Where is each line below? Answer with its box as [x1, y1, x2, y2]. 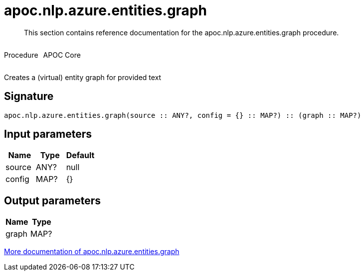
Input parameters [4, 128, 92, 141]
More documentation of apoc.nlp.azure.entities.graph [4, 247, 180, 256]
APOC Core [43, 50, 81, 59]
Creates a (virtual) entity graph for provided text [4, 73, 162, 82]
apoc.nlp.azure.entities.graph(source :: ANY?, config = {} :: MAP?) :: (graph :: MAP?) [4, 111, 362, 119]
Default [66, 150, 95, 161]
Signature [4, 90, 54, 103]
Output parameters [4, 194, 101, 207]
